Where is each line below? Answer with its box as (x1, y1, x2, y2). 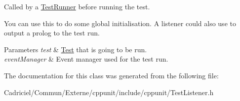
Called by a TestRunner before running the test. (4, 1, 150, 11)
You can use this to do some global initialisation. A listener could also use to (4, 18, 236, 28)
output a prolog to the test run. (4, 28, 100, 38)
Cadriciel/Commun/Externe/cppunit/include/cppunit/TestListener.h (4, 87, 214, 97)
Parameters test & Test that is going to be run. (4, 44, 147, 54)
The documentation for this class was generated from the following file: (4, 70, 219, 80)
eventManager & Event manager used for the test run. (4, 54, 168, 64)
